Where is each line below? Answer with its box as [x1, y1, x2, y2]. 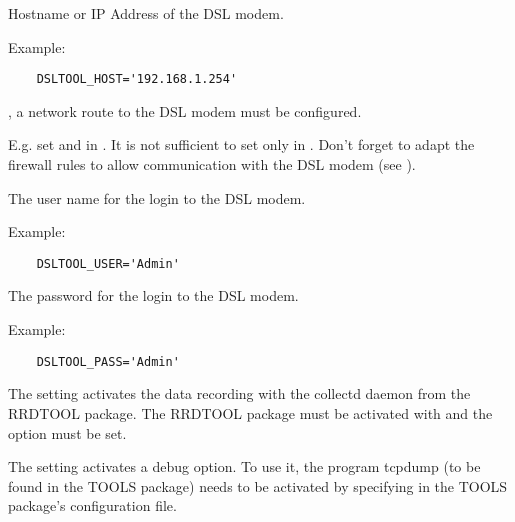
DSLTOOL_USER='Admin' [36, 256, 180, 271]
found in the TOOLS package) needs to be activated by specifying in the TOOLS [8, 475, 508, 496]
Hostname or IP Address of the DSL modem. [8, 3, 284, 23]
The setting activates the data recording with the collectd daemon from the [8, 383, 471, 404]
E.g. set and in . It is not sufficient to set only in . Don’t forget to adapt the [8, 134, 475, 155]
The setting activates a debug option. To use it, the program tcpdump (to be [8, 456, 481, 477]
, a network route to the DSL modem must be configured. [8, 100, 362, 121]
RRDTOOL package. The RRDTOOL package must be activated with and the [8, 402, 493, 423]
